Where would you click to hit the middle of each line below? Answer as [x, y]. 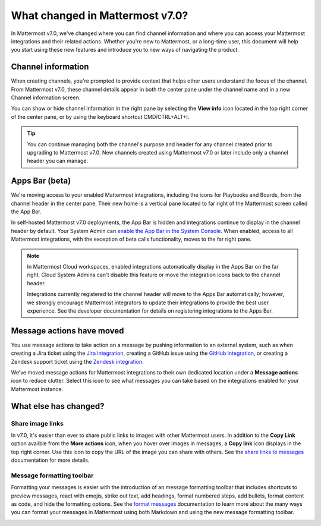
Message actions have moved [67, 331]
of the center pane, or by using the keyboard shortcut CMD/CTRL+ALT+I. [100, 116]
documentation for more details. [50, 460]
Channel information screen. [46, 97]
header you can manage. [58, 161]
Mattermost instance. [37, 389]
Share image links [37, 423]
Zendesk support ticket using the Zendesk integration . [77, 361]
